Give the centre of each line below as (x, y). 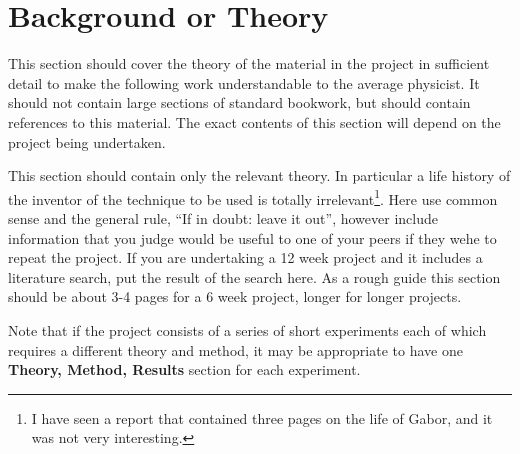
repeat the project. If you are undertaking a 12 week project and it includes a (245, 257)
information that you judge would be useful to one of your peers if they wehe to (252, 237)
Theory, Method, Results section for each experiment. (184, 369)
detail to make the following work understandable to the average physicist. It (244, 82)
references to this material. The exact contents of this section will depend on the (254, 121)
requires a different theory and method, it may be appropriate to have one (235, 349)
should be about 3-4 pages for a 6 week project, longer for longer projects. (235, 296)
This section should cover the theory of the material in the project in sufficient (249, 63)
